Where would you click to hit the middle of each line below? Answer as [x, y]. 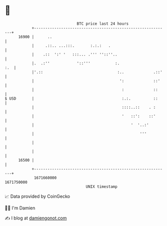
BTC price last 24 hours [103, 24]
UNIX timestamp [102, 186]
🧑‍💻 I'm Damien [20, 208]
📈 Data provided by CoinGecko [37, 196]
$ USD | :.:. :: [81, 98]
